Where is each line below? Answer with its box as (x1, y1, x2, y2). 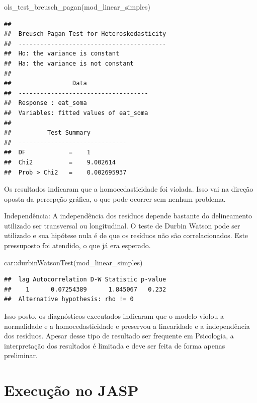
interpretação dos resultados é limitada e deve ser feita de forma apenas (4, 340, 225, 351)
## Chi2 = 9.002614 (4, 158, 116, 166)
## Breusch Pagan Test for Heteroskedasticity (4, 30, 166, 38)
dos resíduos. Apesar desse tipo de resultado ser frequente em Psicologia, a (4, 330, 234, 341)
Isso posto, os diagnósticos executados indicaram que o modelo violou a (4, 311, 224, 321)
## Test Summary (4, 129, 91, 137)
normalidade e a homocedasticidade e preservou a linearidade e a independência (4, 320, 250, 331)
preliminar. (4, 350, 38, 361)
